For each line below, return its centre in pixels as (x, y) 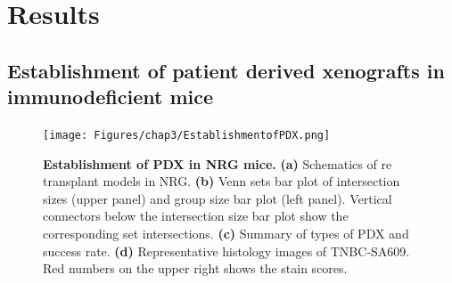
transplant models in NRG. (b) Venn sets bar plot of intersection (222, 181)
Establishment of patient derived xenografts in (226, 70)
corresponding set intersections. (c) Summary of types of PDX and (226, 233)
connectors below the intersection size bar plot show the (196, 216)
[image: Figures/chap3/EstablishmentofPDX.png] (187, 135)
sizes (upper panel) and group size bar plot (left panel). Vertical (218, 198)
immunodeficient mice (111, 97)
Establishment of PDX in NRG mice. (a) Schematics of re (218, 163)
